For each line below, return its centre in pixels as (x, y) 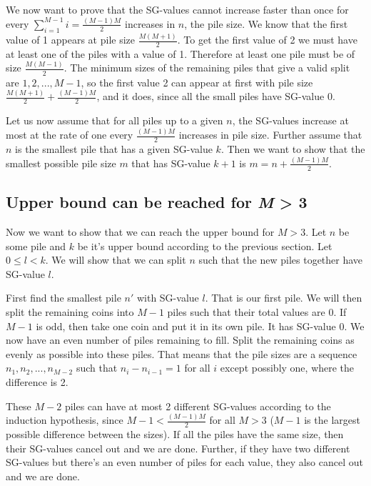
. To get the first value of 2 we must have (267, 40)
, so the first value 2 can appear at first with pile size (197, 82)
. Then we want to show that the (293, 149)
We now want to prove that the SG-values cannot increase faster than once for (177, 9)
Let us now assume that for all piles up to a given (115, 120)
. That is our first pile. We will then (284, 298)
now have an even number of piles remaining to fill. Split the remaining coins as (180, 340)
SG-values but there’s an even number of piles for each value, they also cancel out (184, 462)
